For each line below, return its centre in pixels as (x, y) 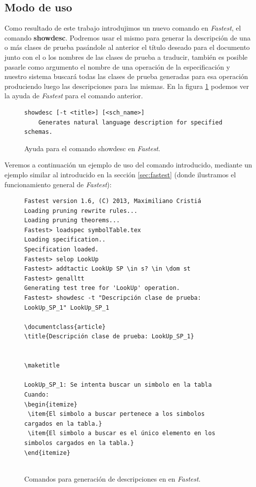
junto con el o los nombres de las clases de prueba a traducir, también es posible (126, 57)
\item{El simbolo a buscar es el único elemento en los (122, 433)
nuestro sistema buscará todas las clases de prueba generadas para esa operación (126, 76)
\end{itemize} (47, 453)
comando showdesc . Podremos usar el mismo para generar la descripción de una (128, 37)
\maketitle (42, 366)
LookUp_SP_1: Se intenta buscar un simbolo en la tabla (118, 385)
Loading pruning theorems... (72, 221)
